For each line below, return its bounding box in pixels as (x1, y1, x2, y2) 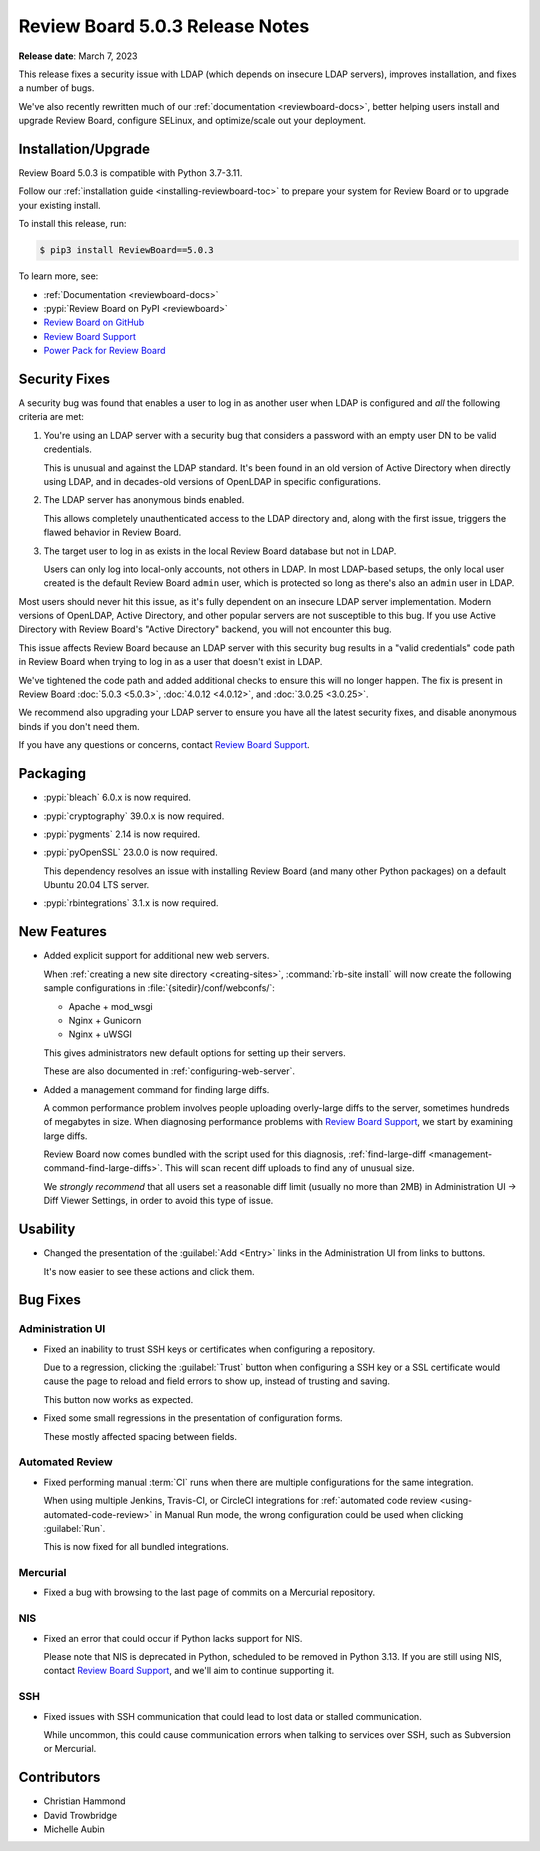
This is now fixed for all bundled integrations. (43, 1541, 229, 1553)
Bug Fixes (18, 1291, 82, 1309)
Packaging (18, 765, 87, 782)
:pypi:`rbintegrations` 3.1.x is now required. (43, 897, 219, 909)
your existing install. (18, 199, 101, 211)
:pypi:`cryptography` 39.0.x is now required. (43, 810, 225, 822)
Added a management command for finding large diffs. (43, 1083, 270, 1095)
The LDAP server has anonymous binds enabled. (43, 494, 245, 506)
